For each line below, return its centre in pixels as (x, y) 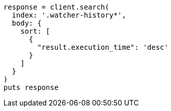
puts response (31, 87)
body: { (27, 23)
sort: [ (35, 31)
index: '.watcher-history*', (69, 15)
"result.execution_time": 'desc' (103, 47)
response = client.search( (56, 7)
